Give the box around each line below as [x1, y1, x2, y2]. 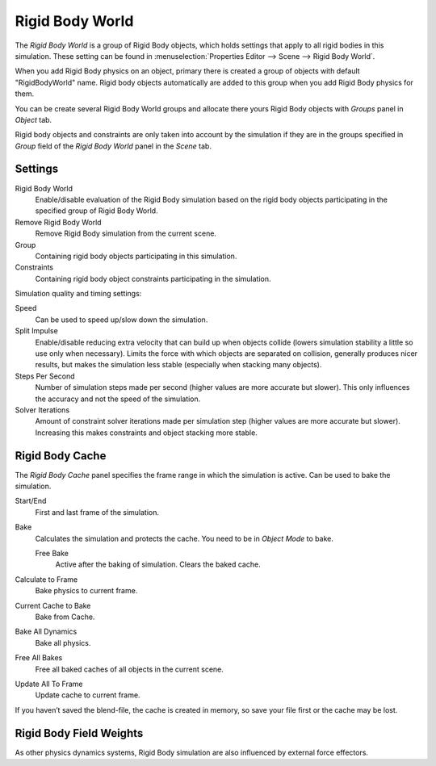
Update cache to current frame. [35, 690, 140, 700]
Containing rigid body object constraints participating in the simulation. [35, 274, 271, 283]
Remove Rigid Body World [15, 217, 102, 227]
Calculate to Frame [15, 574, 78, 584]
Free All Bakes [15, 653, 63, 663]
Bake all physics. [35, 638, 91, 647]
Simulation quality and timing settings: [15, 289, 142, 299]
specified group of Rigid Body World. [35, 206, 158, 216]
